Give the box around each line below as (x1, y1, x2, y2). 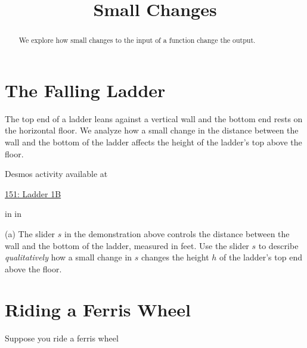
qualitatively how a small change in (5, 251, 132, 263)
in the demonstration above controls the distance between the (64, 227, 290, 240)
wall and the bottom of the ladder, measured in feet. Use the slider (5, 239, 249, 251)
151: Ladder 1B (5, 187, 61, 200)
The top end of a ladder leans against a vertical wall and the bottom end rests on (5, 112, 303, 125)
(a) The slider (5, 227, 55, 240)
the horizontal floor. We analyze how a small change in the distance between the (5, 124, 299, 136)
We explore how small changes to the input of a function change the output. (18, 35, 256, 45)
